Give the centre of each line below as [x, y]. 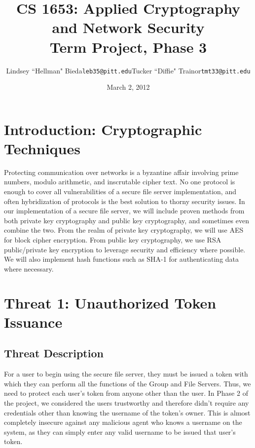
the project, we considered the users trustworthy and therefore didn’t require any [127, 402]
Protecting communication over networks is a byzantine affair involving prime [121, 172]
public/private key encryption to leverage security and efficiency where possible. [125, 249]
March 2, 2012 [128, 87]
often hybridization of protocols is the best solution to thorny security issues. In [125, 201]
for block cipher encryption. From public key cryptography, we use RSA [113, 240]
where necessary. [29, 268]
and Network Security [128, 27]
